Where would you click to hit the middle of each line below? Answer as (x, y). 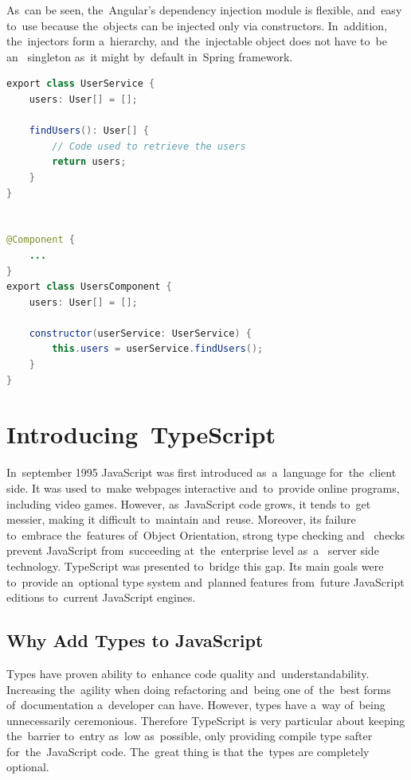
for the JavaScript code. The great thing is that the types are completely (188, 751)
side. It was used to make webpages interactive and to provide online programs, (203, 487)
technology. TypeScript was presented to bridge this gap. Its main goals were (195, 565)
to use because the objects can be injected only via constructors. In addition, (197, 25)
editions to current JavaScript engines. (101, 597)
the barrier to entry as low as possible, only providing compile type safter (190, 736)
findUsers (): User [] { (89, 131)
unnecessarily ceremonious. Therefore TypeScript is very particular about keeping (206, 720)
